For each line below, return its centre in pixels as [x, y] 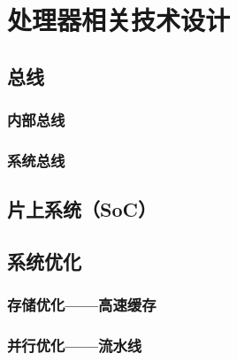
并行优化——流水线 [75, 346]
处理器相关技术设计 [119, 20]
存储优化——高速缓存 [82, 305]
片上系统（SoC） [82, 209]
